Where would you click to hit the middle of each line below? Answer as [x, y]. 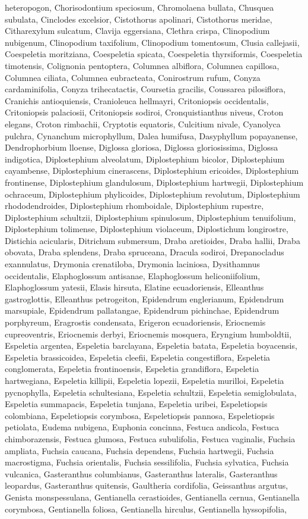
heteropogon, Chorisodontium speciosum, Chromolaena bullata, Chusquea [139, 7]
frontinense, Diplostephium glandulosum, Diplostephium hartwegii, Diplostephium [154, 182]
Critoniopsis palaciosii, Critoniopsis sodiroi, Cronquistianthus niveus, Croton [144, 112]
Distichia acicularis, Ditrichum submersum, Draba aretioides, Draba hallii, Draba [153, 240]
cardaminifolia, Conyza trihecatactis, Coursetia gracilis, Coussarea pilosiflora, [145, 89]
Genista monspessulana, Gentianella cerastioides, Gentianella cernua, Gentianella [152, 497]
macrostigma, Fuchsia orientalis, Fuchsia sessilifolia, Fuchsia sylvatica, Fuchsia [147, 462]
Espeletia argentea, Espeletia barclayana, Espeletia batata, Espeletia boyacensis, [151, 346]
